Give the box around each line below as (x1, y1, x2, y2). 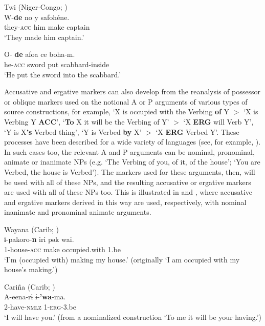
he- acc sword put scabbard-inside (4, 58, 109, 69)
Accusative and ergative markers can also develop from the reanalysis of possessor (4, 86, 260, 97)
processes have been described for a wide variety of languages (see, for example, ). (4, 136, 261, 147)
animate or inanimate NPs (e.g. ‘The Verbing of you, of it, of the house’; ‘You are (4, 156, 260, 167)
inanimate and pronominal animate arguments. (4, 207, 151, 217)
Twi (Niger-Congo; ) (4, 2, 68, 12)
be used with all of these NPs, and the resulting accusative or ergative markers (4, 176, 251, 187)
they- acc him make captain (4, 22, 90, 32)
